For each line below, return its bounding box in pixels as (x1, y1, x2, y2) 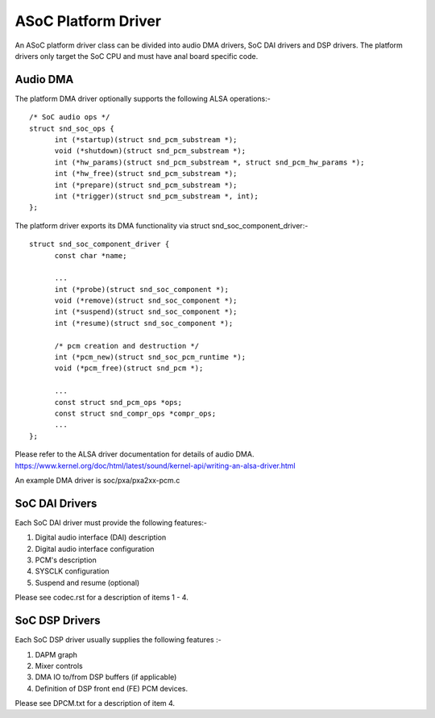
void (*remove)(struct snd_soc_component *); (54, 296, 238, 306)
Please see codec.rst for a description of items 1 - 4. (14, 593, 188, 603)
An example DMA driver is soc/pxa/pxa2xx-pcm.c (14, 475, 180, 485)
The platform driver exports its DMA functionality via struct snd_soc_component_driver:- (14, 220, 309, 230)
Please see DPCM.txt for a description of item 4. (14, 699, 176, 708)
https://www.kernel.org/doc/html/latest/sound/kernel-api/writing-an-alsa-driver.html (14, 461, 296, 470)
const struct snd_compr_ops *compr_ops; (54, 409, 217, 418)
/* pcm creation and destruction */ (54, 341, 200, 350)
